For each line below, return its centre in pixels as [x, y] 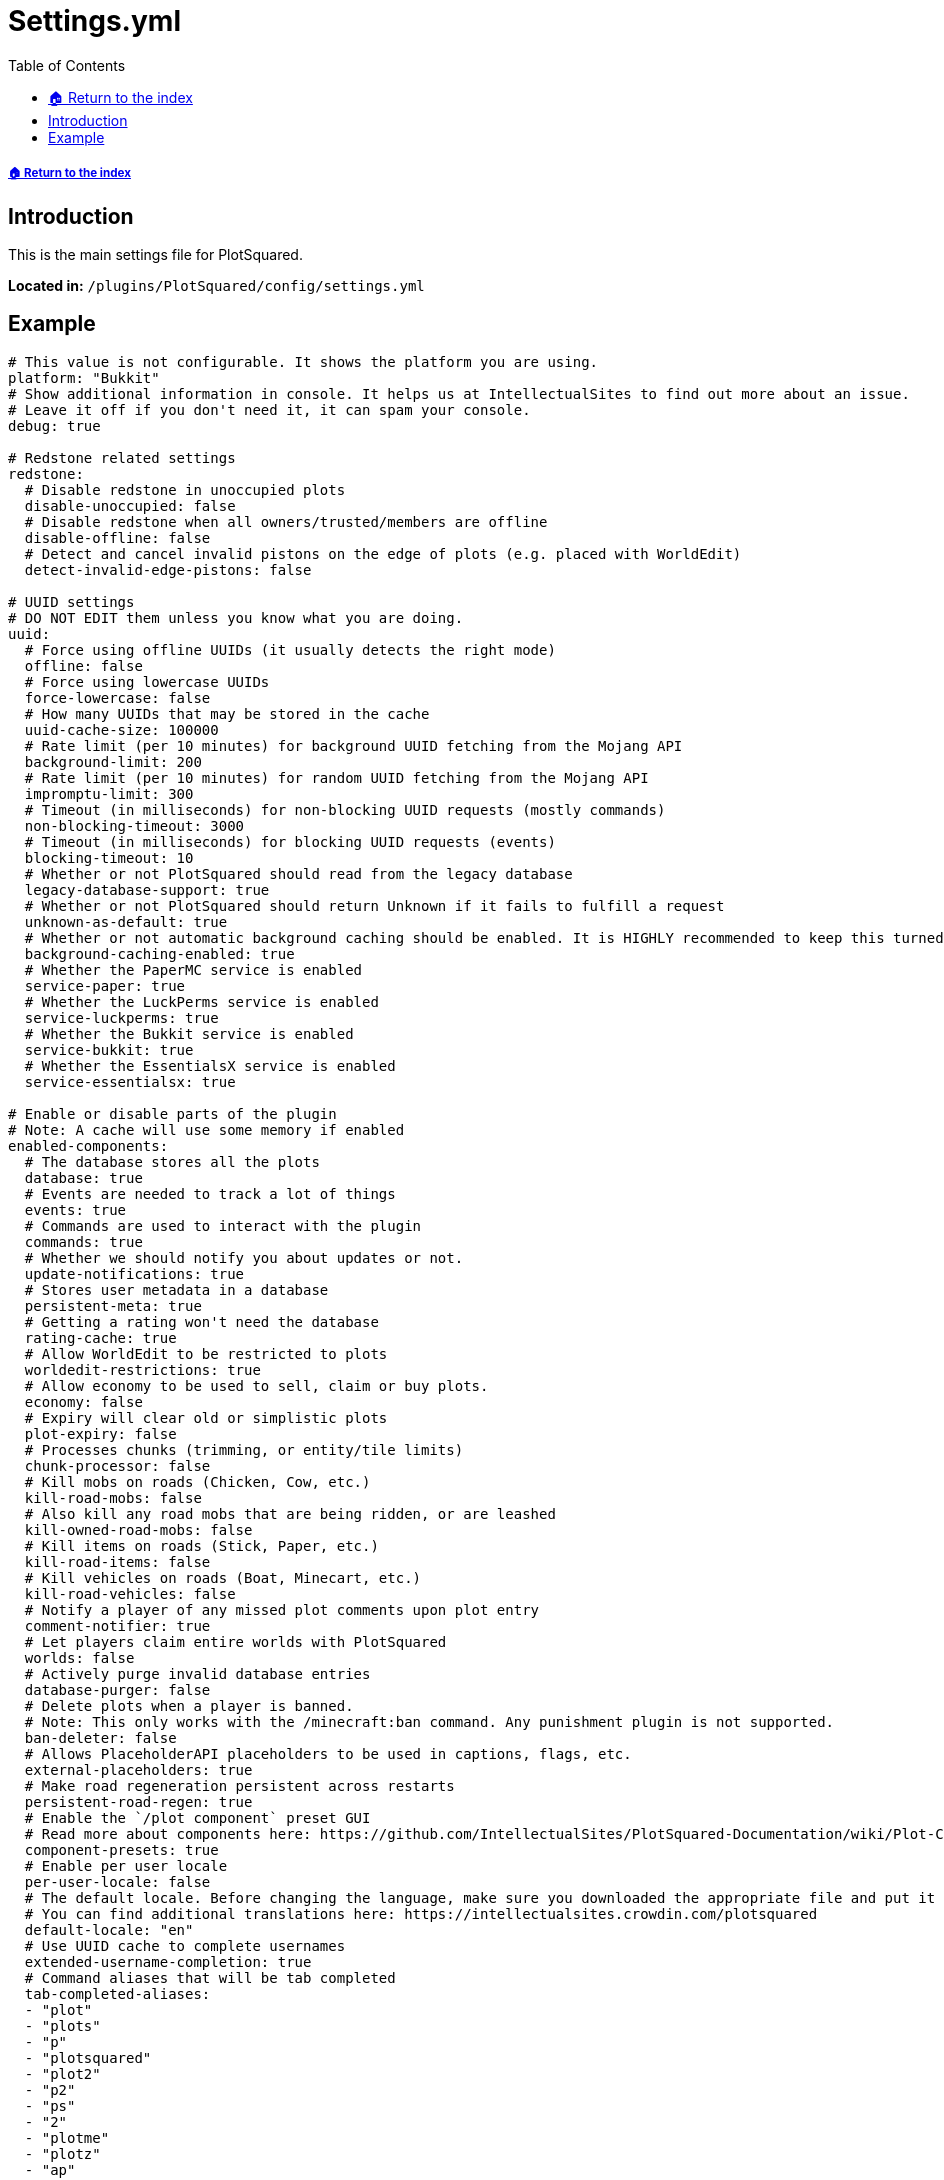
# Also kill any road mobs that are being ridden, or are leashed [290, 1513]
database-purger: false [117, 1689]
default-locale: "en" [109, 1929]
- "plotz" [62, 2153]
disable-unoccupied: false [130, 505]
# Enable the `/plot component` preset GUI [197, 1817]
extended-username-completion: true [168, 1961]
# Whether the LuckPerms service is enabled [201, 1001]
